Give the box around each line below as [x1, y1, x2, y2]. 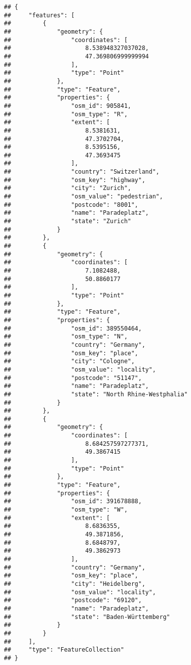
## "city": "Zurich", [4, 185, 131, 192]
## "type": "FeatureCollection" [4, 646, 124, 654]
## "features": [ [4, 11, 75, 19]
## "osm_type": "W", [4, 506, 128, 514]
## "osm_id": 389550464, [4, 325, 142, 332]
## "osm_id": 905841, [4, 102, 131, 109]
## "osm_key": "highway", [4, 176, 146, 184]
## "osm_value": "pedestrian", [4, 193, 163, 200]
